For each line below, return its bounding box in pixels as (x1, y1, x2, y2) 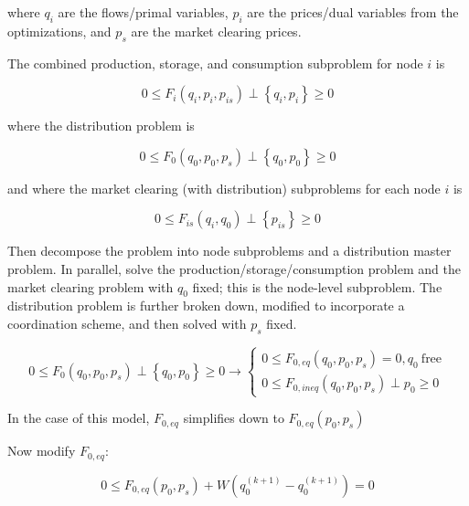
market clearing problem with (7, 277, 174, 296)
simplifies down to (183, 408, 284, 427)
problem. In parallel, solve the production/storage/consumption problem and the (7, 258, 461, 278)
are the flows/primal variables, (58, 3, 229, 21)
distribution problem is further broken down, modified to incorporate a (7, 296, 405, 315)
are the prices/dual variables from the (247, 3, 459, 21)
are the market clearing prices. (131, 21, 302, 40)
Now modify (7, 441, 76, 460)
